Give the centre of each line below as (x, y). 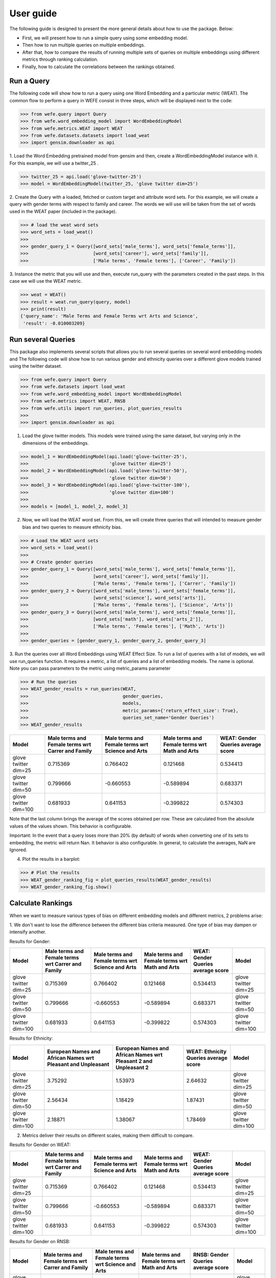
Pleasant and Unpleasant (78, 1064)
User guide (33, 13)
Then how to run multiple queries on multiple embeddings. (84, 45)
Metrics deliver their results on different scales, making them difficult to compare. (108, 1135)
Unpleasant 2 (132, 1067)
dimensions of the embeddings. (55, 443)
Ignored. (18, 850)
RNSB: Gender (211, 1254)
